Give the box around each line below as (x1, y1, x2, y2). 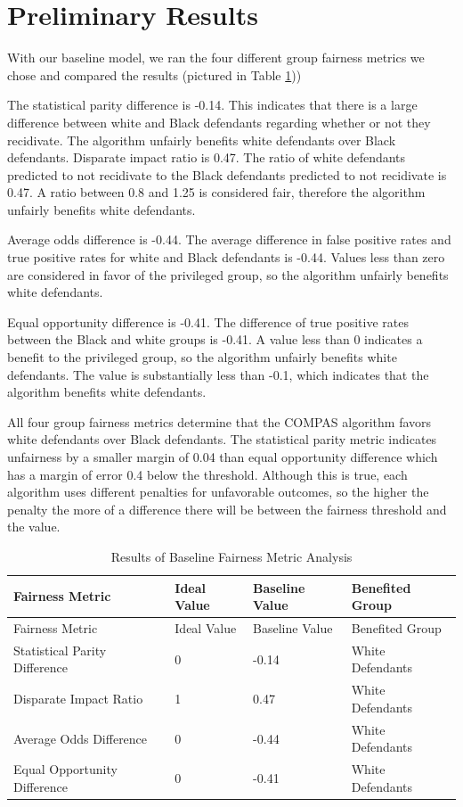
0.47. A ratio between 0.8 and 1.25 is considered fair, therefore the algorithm (7, 183, 426, 202)
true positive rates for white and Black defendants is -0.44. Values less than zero (7, 248, 445, 267)
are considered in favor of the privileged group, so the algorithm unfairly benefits (7, 265, 449, 284)
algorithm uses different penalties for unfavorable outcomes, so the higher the (7, 482, 429, 501)
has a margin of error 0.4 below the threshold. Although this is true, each (7, 465, 408, 483)
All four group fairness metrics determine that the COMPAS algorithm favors (7, 412, 432, 431)
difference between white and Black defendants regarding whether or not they (7, 112, 431, 131)
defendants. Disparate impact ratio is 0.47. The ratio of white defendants (7, 148, 406, 167)
